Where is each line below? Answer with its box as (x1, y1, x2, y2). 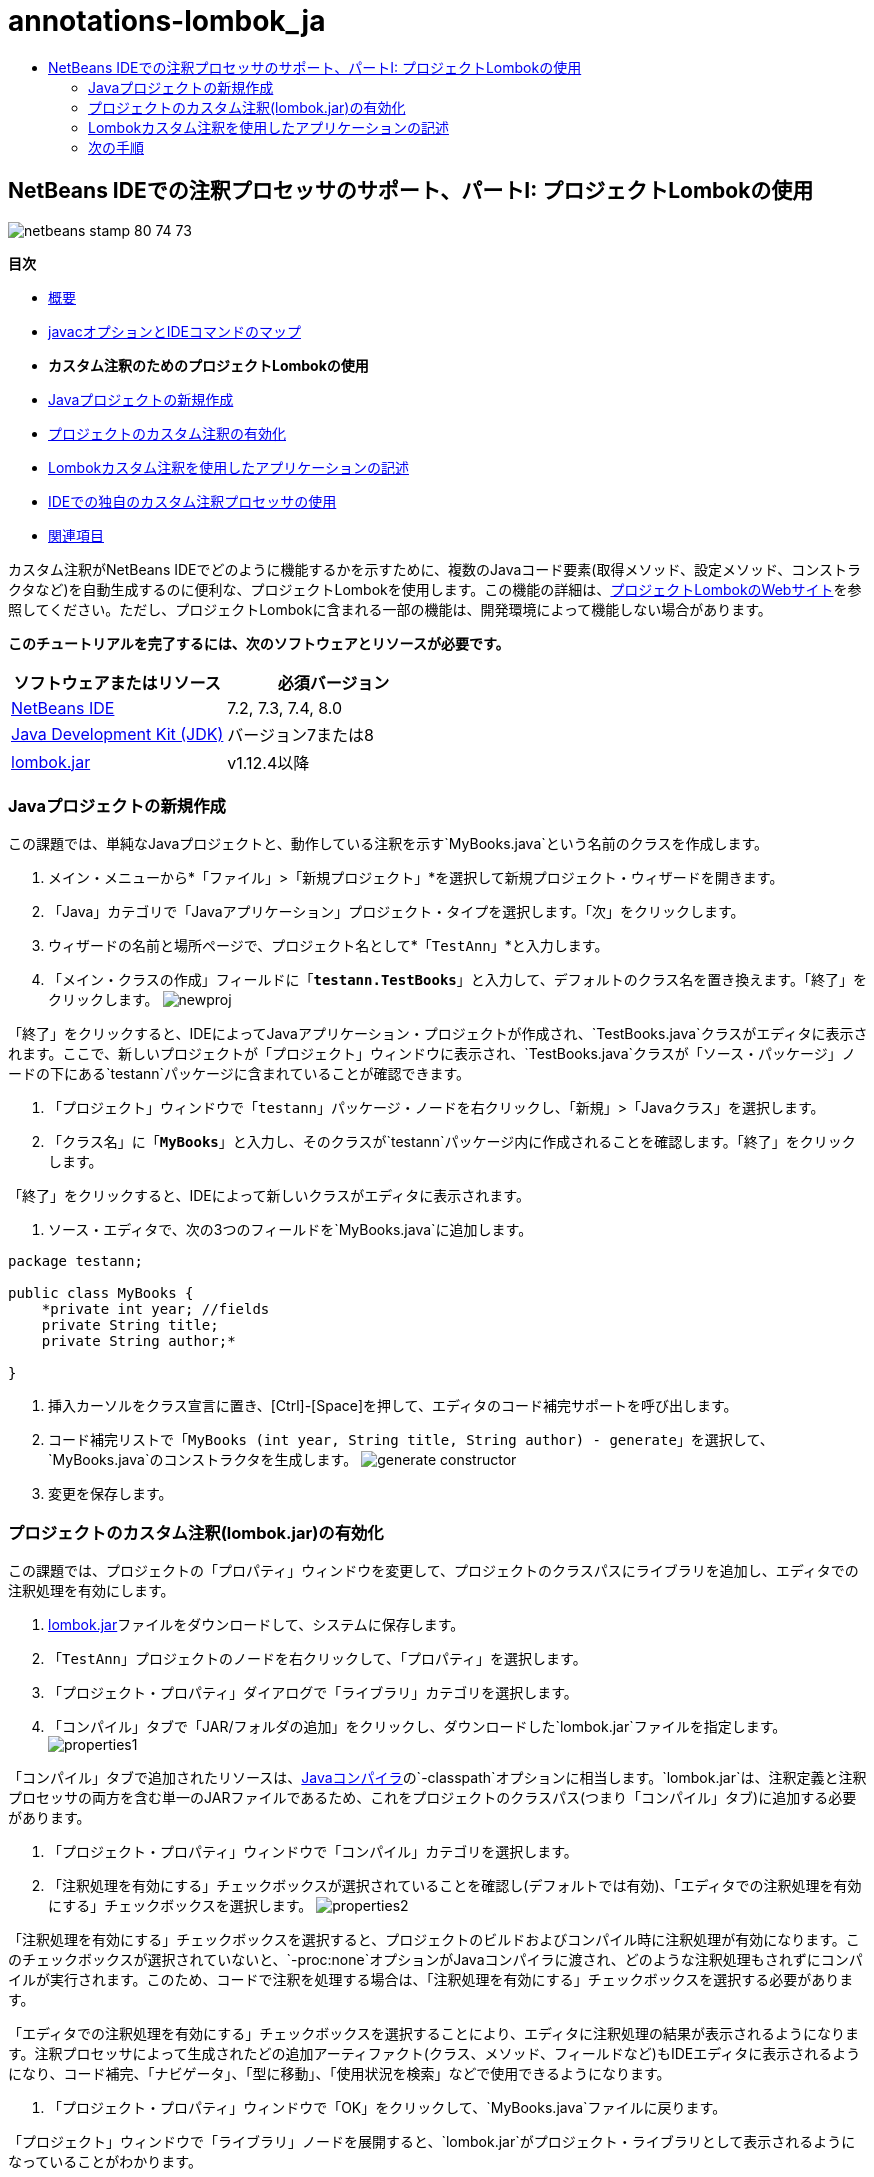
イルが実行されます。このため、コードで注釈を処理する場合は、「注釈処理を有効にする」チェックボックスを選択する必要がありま (8, 1971, 854, 1989)
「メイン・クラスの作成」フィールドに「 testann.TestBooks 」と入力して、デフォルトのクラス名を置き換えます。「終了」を (48, 971, 867, 989)
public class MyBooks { (8, 1285, 194, 1302)
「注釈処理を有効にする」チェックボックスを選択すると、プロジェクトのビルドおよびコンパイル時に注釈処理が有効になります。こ (8, 1931, 860, 1949)
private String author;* (41, 1333, 236, 1350)
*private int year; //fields (41, 1301, 270, 1318)
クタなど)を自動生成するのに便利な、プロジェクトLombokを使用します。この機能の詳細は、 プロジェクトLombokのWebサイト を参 (8, 580, 862, 598)
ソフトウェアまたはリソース (13, 672, 221, 693)
